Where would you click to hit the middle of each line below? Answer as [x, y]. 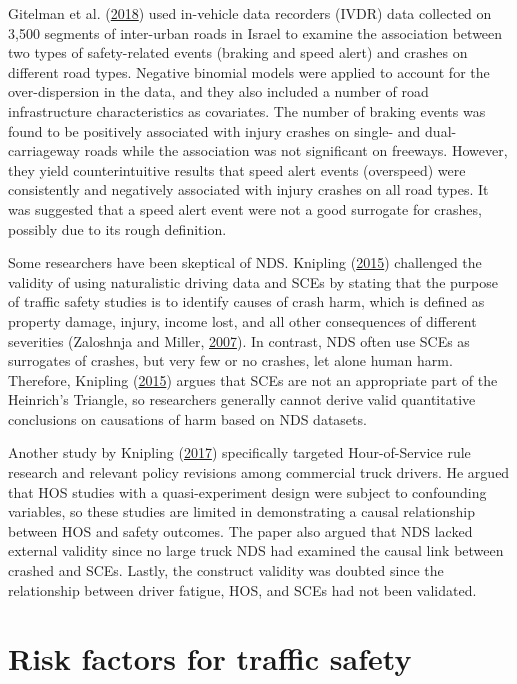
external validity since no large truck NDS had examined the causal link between [256, 550]
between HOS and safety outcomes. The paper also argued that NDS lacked [240, 530]
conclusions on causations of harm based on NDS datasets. [187, 418]
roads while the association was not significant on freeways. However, [296, 150]
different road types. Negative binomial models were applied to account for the [249, 71]
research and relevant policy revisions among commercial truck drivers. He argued [259, 472]
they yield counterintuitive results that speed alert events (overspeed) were [237, 169]
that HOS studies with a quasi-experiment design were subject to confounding [247, 491]
